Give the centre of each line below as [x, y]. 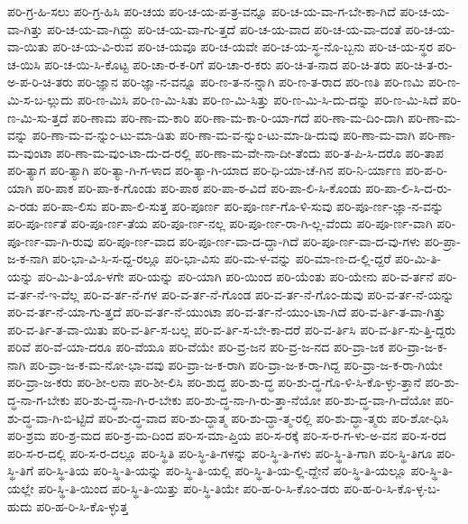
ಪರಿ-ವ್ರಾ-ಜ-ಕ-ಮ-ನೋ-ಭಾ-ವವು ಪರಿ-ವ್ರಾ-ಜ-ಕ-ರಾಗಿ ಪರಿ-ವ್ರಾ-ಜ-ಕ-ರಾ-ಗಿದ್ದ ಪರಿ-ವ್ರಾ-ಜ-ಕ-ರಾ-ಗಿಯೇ [236, 364]
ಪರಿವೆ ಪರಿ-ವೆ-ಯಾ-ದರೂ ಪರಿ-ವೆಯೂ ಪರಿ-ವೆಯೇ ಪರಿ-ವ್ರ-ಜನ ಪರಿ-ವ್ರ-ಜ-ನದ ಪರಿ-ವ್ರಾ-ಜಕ [196, 347]
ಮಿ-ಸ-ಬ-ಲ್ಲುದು [40, 99]
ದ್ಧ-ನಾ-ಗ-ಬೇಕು [39, 400]
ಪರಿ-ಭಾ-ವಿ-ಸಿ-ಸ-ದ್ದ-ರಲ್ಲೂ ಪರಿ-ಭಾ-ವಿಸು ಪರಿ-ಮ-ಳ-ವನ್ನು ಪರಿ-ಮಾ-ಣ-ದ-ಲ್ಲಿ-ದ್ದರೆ [222, 258]
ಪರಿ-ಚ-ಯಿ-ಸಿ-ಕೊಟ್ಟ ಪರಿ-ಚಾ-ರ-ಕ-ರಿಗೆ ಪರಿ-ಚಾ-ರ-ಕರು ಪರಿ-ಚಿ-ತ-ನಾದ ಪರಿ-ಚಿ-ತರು [218, 64]
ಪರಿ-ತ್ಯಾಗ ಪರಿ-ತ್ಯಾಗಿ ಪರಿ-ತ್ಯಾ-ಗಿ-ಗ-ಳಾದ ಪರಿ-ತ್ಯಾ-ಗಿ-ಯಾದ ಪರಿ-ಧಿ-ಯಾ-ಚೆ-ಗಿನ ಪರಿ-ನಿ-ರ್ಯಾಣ [204, 170]
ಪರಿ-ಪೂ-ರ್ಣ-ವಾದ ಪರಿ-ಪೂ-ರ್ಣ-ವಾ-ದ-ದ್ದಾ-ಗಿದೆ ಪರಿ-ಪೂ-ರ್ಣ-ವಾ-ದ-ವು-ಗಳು [259, 240]
